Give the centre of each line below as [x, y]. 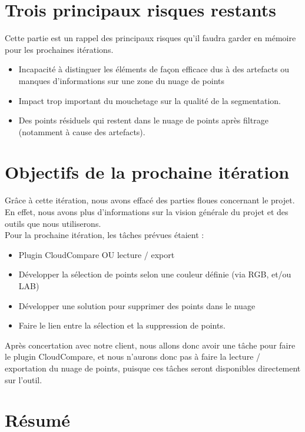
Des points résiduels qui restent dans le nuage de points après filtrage [143, 120]
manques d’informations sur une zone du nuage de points [122, 80]
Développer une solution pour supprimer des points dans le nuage [137, 305]
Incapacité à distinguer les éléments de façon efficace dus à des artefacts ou [154, 69]
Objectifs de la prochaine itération [147, 172]
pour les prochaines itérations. [59, 49]
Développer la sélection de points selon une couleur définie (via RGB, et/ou [155, 274]
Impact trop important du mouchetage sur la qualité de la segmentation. [150, 100]
